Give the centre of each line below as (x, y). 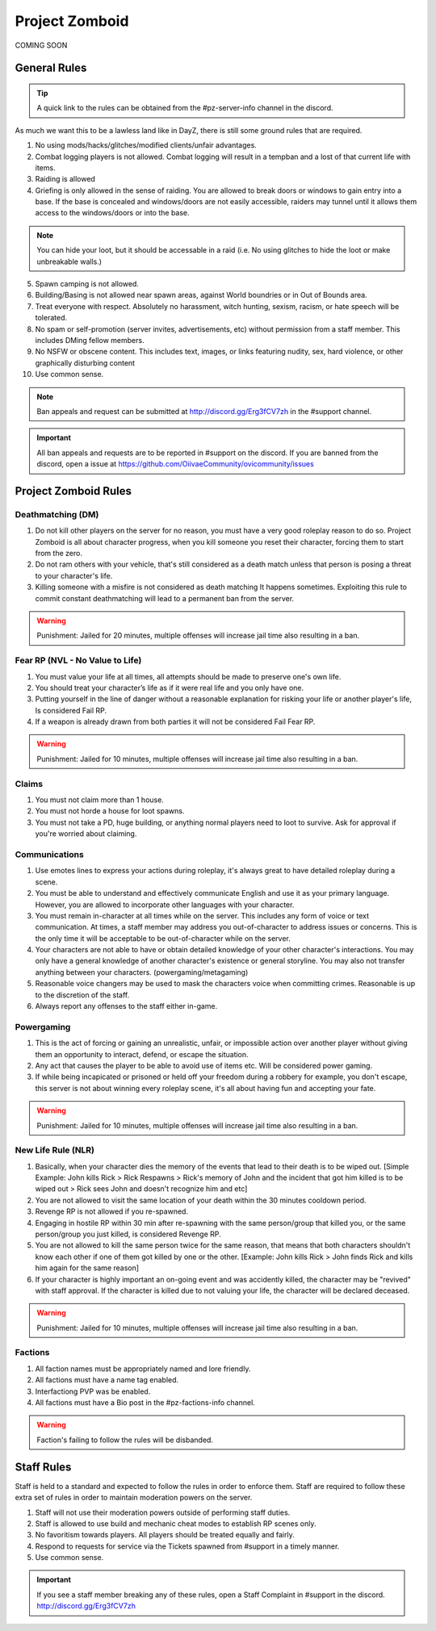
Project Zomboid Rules (73, 491)
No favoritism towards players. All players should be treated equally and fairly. (165, 1535)
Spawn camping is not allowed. (87, 284)
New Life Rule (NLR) (55, 1150)
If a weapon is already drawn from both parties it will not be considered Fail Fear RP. (175, 721)
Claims (29, 784)
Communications (49, 854)
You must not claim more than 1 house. (100, 800)
